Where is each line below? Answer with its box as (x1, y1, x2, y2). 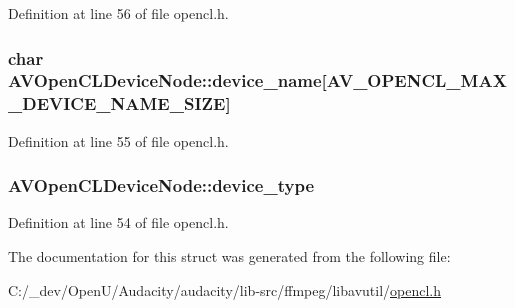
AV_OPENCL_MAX (326, 68, 507, 93)
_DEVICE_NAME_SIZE (8, 91, 226, 116)
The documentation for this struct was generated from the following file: (8, 246, 451, 267)
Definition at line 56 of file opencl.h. (8, 3, 229, 23)
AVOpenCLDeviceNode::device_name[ (8, 68, 327, 93)
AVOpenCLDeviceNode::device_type (8, 173, 315, 198)
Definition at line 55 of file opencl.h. (8, 130, 229, 151)
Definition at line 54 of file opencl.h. (8, 212, 229, 233)
